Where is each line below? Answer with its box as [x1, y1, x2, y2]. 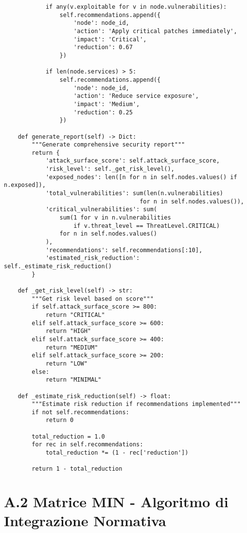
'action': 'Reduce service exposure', [73, 92, 199, 100]
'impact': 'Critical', [73, 36, 147, 43]
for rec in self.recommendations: [32, 441, 143, 448]
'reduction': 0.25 [73, 109, 133, 116]
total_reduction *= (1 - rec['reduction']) [45, 449, 189, 457]
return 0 [45, 417, 74, 424]
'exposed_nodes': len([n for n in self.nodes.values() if [45, 173, 237, 181]
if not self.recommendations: [32, 408, 129, 416]
